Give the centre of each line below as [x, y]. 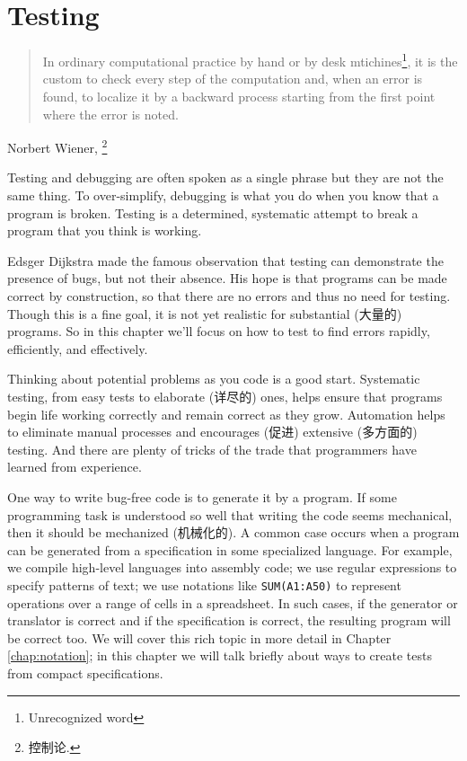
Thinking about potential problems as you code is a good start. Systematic [214, 379]
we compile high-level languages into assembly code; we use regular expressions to [232, 567]
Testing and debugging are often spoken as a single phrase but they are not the [225, 177]
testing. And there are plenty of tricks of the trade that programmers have [212, 449]
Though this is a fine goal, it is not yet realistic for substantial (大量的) [205, 313]
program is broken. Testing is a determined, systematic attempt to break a [213, 212]
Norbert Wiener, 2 [57, 146]
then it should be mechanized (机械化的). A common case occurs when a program [233, 532]
